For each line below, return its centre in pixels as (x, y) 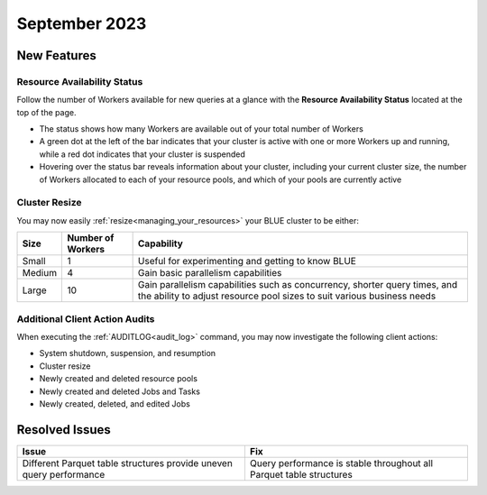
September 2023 (82, 23)
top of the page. (46, 112)
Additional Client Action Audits (86, 318)
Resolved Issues (64, 430)
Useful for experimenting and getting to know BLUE (247, 261)
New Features (56, 55)
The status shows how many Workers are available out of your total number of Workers (202, 129)
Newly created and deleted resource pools (119, 379)
